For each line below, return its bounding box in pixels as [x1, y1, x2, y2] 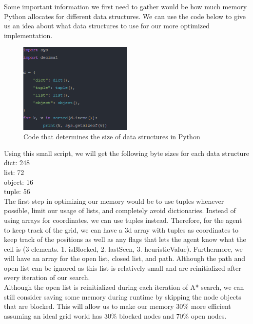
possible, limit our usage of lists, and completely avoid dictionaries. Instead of [4, 205, 236, 216]
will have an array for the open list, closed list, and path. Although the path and [4, 253, 246, 263]
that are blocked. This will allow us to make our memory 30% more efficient [4, 301, 231, 311]
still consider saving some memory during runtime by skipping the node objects [4, 291, 241, 302]
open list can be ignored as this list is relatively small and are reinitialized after [4, 262, 241, 273]
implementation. [4, 30, 53, 40]
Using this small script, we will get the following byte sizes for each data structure [4, 148, 250, 158]
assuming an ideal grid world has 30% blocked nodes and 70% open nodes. [4, 310, 227, 321]
